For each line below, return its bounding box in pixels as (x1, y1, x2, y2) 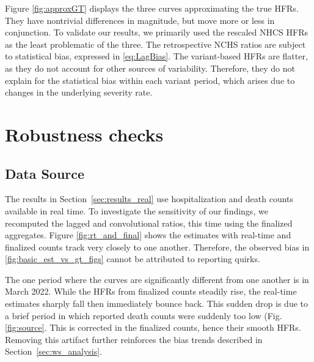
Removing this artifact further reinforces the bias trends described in (5, 333, 263, 345)
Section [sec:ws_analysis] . (5, 345, 102, 358)
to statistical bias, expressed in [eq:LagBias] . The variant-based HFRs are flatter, (5, 50, 308, 62)
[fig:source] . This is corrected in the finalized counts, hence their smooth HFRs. (5, 321, 301, 334)
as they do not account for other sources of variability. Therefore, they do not (5, 61, 295, 74)
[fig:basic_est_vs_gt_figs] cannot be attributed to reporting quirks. (5, 252, 260, 265)
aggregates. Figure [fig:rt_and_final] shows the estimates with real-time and (5, 228, 291, 241)
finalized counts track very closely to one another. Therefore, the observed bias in (5, 240, 310, 253)
